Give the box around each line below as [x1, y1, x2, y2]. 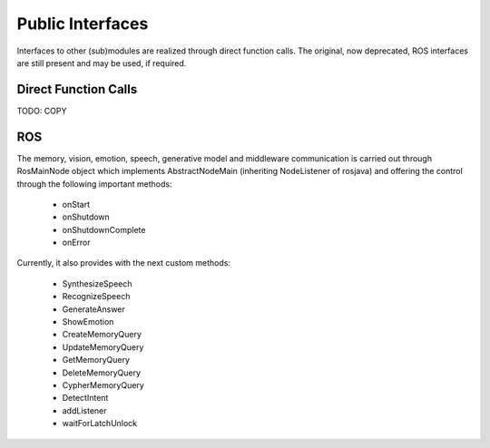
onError [62, 237, 91, 248]
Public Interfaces [16, 14, 149, 34]
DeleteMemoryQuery [62, 367, 141, 378]
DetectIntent [62, 393, 109, 404]
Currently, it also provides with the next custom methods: [16, 258, 231, 268]
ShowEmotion [62, 317, 114, 327]
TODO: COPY [16, 105, 67, 116]
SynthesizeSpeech [62, 278, 132, 289]
